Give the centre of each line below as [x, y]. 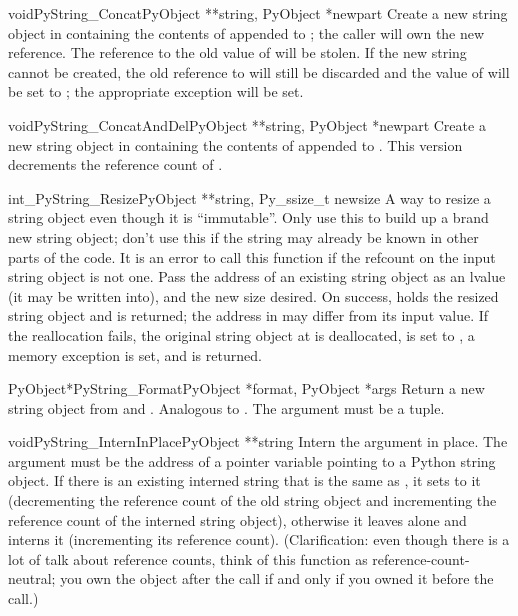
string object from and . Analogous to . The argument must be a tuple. [226, 407]
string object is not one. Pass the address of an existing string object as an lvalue [257, 276]
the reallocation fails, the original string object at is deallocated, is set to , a [241, 334]
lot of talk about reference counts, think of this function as [188, 558]
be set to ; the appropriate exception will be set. [156, 91]
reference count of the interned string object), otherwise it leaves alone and [237, 519]
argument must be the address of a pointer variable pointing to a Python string [252, 460]
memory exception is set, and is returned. [135, 354]
